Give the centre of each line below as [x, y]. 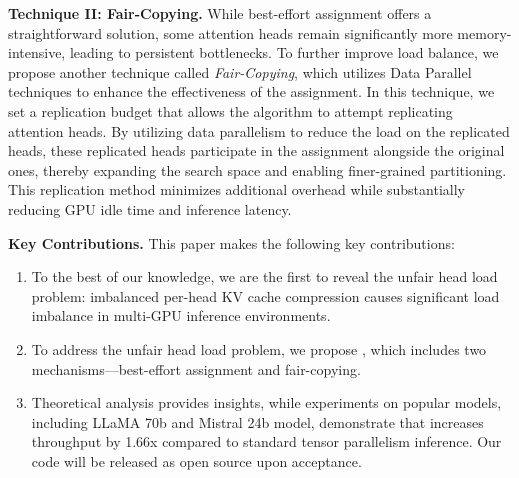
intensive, [37, 52]
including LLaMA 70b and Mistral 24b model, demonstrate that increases [257, 421]
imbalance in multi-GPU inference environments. [181, 315]
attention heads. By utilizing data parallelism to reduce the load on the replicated [259, 130]
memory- [484, 32]
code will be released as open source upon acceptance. [196, 460]
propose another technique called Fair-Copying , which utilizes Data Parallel [240, 71]
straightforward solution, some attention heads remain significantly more [230, 32]
